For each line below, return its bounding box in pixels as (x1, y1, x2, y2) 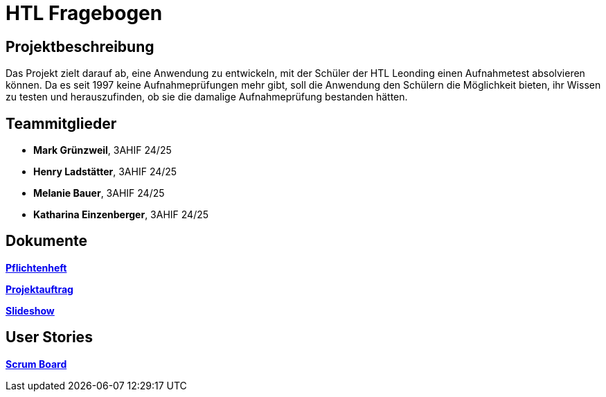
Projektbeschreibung (6, 37, 154, 55)
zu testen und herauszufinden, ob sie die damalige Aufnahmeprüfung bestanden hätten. (6, 91, 408, 103)
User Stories (6, 328, 93, 346)
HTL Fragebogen (6, 1, 163, 25)
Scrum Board (6, 358, 67, 370)
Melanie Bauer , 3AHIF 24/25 (33, 187, 165, 200)
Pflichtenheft (6, 261, 67, 274)
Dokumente (6, 232, 88, 250)
